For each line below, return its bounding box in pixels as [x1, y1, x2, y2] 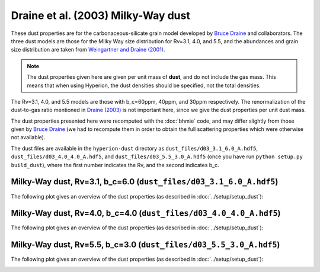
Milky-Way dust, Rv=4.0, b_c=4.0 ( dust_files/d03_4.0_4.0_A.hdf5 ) [11, 208, 281, 219]
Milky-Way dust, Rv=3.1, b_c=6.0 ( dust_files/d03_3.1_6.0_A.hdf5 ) [11, 177, 279, 187]
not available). [11, 134, 46, 141]
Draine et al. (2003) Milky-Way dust [11, 9, 191, 22]
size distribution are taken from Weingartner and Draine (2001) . [11, 46, 165, 53]
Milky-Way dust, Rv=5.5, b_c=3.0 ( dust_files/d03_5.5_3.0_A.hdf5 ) [11, 240, 280, 250]
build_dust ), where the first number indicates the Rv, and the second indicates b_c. [11, 161, 219, 168]
